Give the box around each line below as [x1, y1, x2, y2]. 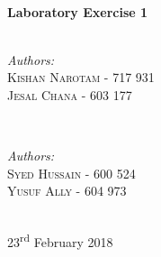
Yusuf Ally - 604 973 [7, 181, 127, 200]
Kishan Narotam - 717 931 [7, 68, 155, 87]
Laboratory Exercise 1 [7, 2, 148, 21]
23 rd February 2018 [7, 230, 113, 252]
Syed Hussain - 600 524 [7, 163, 136, 182]
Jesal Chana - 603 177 [7, 85, 132, 104]
